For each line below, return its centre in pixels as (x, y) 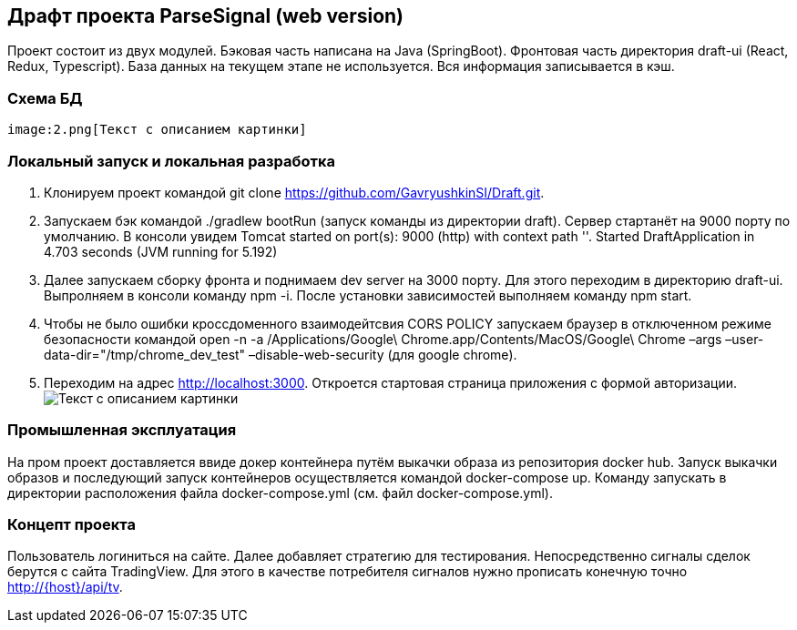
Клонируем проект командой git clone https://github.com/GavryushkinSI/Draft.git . (294, 192)
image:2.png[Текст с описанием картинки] (157, 130)
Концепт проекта (72, 525)
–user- (745, 339)
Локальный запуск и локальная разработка (172, 161)
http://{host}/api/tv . (65, 587)
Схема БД (45, 98)
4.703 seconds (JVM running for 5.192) (161, 251)
